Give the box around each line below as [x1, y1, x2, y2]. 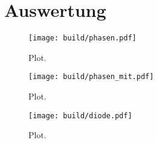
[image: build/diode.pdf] [28, 111, 132, 120]
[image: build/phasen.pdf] [28, 34, 136, 43]
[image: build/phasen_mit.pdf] [28, 72, 154, 81]
